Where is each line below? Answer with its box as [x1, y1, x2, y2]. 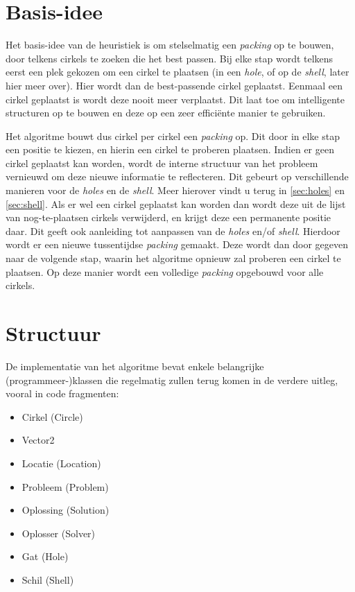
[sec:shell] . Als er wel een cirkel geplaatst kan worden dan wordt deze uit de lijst [6, 196, 346, 211]
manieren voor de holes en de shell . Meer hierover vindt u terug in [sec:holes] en [6, 183, 345, 198]
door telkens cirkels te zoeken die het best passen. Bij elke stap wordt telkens [6, 51, 334, 65]
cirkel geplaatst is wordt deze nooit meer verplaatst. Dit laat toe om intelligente [6, 92, 345, 106]
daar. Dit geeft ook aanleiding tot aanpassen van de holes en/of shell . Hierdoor [6, 223, 340, 238]
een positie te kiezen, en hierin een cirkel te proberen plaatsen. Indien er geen [6, 142, 334, 157]
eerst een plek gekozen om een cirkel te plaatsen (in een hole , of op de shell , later [6, 64, 349, 79]
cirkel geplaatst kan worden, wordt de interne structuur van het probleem [6, 155, 318, 170]
